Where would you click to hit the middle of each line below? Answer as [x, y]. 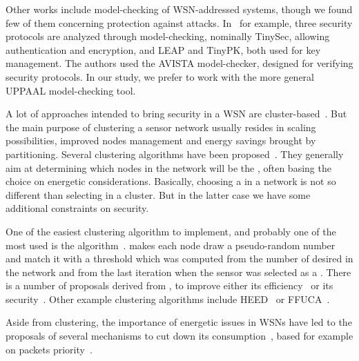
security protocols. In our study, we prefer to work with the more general [160, 76]
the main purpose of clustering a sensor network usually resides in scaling [161, 127]
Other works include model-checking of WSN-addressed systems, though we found [179, 9]
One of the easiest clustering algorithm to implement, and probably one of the [171, 231]
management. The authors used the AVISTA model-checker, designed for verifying [179, 63]
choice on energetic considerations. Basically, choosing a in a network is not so [171, 181]
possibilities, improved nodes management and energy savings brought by [161, 140]
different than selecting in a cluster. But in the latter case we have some [158, 194]
